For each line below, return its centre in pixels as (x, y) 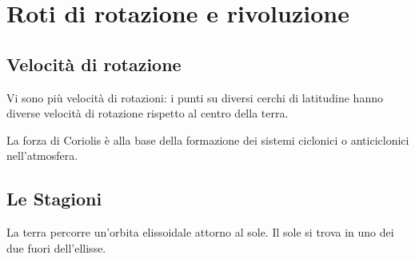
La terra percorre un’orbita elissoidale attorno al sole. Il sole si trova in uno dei (200, 232)
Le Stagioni (54, 199)
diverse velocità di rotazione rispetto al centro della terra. (148, 113)
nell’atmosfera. (42, 155)
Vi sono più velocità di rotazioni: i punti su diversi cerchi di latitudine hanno (195, 97)
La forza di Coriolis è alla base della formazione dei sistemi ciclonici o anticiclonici (208, 139)
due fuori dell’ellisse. (56, 247)
